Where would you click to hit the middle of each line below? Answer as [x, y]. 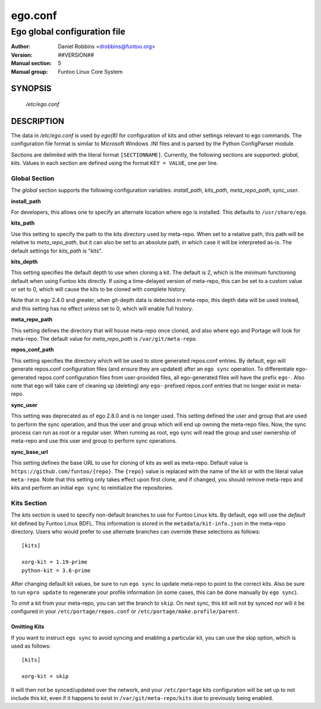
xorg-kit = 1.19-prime [55, 562]
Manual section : [32, 63]
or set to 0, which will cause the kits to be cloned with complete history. [99, 290]
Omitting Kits [28, 627]
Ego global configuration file [68, 32]
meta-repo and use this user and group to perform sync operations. [94, 441]
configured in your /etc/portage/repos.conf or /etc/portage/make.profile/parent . [125, 611]
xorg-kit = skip [45, 677]
